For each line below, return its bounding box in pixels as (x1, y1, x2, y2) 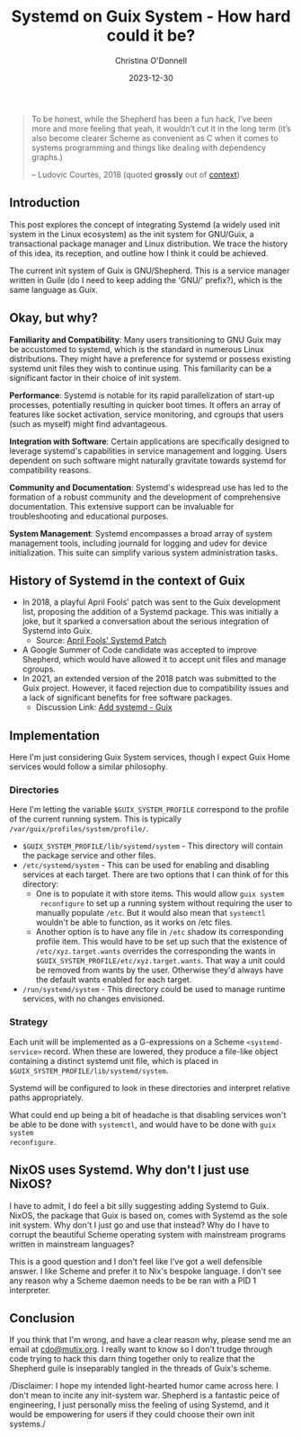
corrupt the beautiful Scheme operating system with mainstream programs (9, 1229, 286, 1239)
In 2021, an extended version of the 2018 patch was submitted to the (22, 673, 277, 684)
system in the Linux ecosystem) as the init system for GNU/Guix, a (9, 228, 254, 239)
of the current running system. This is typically (9, 813, 182, 824)
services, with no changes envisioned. (22, 993, 165, 1004)
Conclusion (9, 1310, 75, 1326)
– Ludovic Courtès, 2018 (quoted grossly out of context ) (31, 169, 241, 180)
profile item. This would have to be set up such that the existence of (35, 936, 288, 947)
